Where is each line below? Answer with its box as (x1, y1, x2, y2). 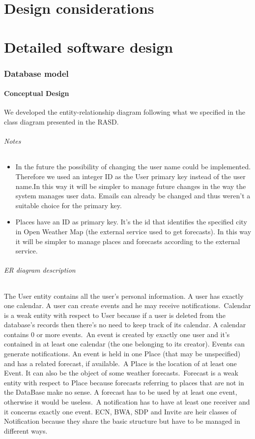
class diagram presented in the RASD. (4, 116, 119, 126)
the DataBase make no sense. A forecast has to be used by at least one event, (4, 387, 237, 397)
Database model (4, 67, 69, 79)
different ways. (4, 425, 48, 436)
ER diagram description (4, 265, 76, 275)
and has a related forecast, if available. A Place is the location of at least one (4, 358, 237, 368)
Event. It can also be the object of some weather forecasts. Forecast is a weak (4, 368, 238, 378)
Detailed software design (4, 36, 173, 57)
